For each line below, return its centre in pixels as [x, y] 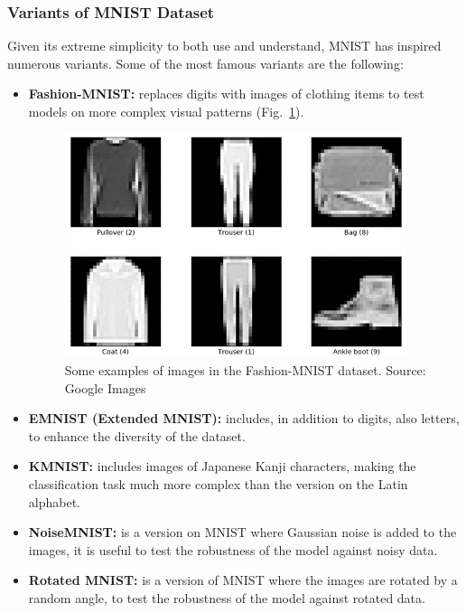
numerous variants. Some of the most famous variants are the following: [205, 63]
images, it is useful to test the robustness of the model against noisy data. [233, 549]
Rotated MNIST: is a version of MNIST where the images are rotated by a [243, 580]
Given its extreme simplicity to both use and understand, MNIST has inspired [224, 46]
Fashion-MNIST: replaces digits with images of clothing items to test [226, 94]
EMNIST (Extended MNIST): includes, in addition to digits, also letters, [244, 418]
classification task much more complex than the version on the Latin [218, 484]
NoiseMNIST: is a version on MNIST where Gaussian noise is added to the [242, 532]
